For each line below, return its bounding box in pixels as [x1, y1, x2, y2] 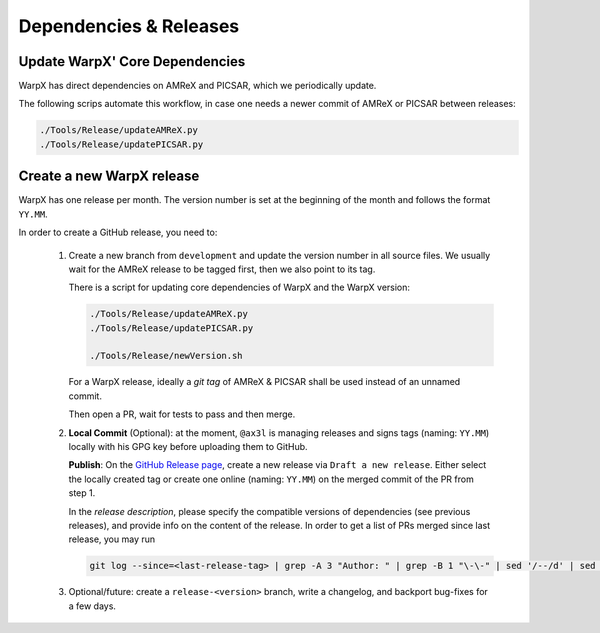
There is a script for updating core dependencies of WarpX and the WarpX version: [68, 281, 410, 294]
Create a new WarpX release [18, 168, 200, 185]
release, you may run [68, 533, 156, 545]
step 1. [68, 487, 96, 499]
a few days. [68, 600, 117, 612]
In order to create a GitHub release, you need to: [18, 226, 218, 239]
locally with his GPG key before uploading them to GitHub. [68, 440, 309, 452]
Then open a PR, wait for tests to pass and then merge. [68, 408, 296, 420]
